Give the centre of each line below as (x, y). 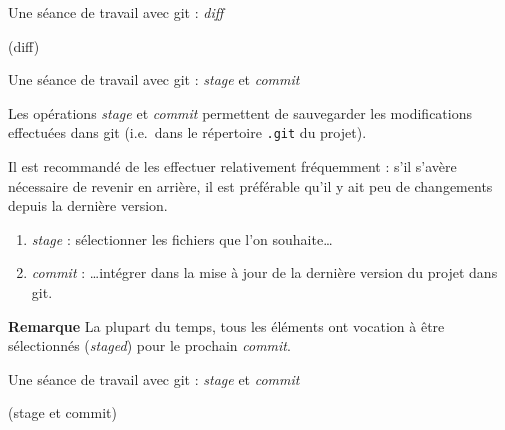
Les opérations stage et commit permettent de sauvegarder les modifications (240, 112)
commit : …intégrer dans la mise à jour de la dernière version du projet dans (264, 272)
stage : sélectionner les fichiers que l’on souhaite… (182, 238)
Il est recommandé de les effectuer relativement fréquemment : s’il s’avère (232, 166)
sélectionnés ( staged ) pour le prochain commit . (149, 345)
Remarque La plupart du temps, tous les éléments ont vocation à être (226, 325)
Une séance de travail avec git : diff (116, 12)
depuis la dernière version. (88, 205)
